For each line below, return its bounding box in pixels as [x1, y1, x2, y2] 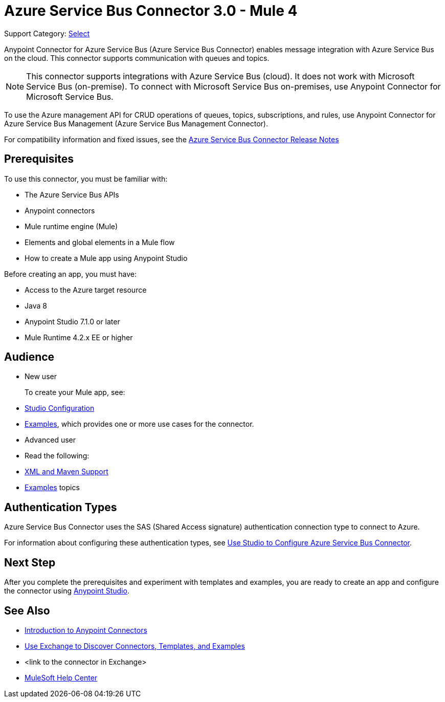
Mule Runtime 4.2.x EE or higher [25, 333, 133, 342]
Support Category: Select [4, 29, 90, 38]
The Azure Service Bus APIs [25, 190, 119, 199]
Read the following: [25, 451, 90, 460]
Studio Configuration [25, 404, 95, 413]
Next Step [4, 556, 56, 569]
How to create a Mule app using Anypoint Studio [25, 253, 188, 262]
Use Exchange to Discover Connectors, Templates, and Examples [25, 641, 245, 650]
